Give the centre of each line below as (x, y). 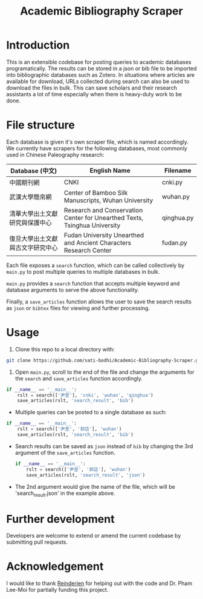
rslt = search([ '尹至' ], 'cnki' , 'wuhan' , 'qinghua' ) (85, 395)
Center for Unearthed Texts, (104, 217)
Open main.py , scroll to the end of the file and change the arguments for (105, 372)
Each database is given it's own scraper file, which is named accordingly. (97, 142)
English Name (110, 170)
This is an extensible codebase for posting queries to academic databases (99, 62)
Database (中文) (34, 171)
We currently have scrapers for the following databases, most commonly (97, 148)
